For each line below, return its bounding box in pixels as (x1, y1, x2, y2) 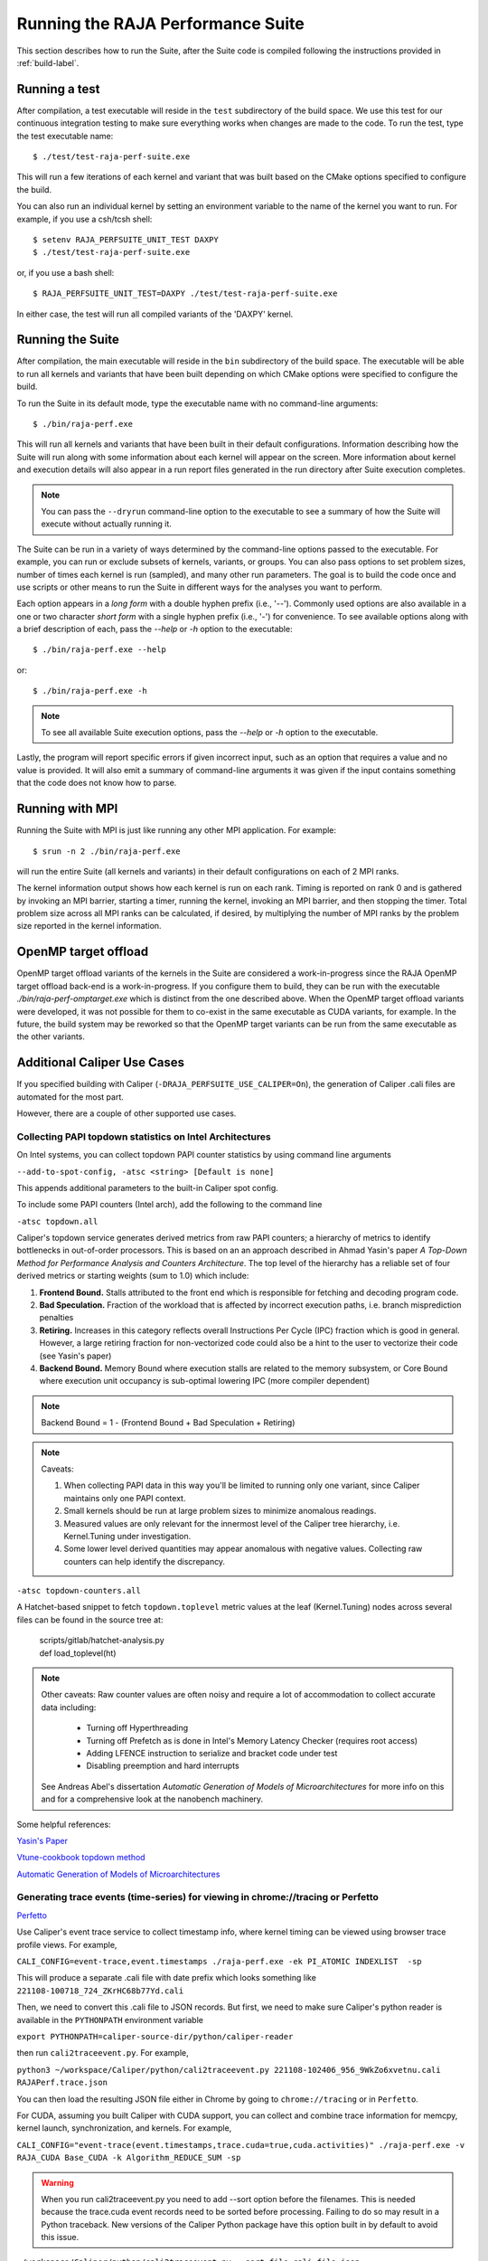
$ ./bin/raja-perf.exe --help (33, 645, 167, 655)
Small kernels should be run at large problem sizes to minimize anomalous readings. (63, 1506, 377, 1517)
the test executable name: (16, 130, 114, 141)
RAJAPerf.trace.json (16, 2077, 108, 2088)
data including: (41, 1701, 97, 1713)
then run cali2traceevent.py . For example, (16, 2048, 189, 2058)
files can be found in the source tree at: (16, 1614, 164, 1625)
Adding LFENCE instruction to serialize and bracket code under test (86, 1747, 338, 1758)
